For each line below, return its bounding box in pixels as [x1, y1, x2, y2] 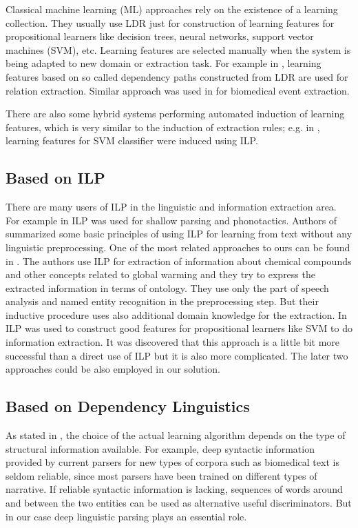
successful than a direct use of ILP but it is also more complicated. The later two [6, 348, 348, 362]
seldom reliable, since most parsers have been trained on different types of [6, 468, 317, 482]
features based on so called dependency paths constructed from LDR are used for [6, 69, 348, 84]
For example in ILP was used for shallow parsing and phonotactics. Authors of [6, 213, 337, 227]
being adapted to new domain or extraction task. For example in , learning [6, 56, 322, 70]
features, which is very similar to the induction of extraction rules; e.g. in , [6, 119, 320, 134]
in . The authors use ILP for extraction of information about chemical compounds [6, 253, 352, 268]
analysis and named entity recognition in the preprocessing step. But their [6, 294, 319, 309]
